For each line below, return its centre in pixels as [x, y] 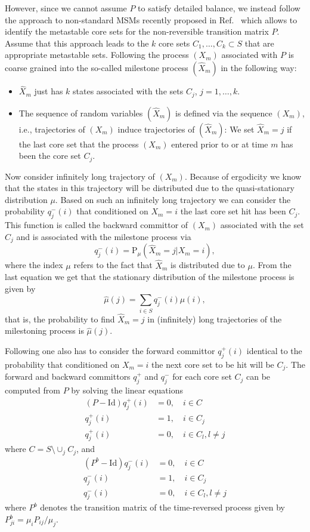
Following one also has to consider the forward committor [110, 351]
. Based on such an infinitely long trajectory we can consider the [173, 199]
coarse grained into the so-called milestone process [97, 67]
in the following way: [259, 67]
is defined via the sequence [224, 113]
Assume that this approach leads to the [77, 43]
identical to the [274, 351]
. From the [272, 265]
